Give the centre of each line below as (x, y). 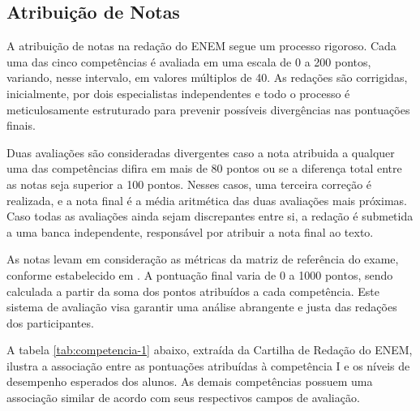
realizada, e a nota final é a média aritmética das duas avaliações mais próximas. (207, 200)
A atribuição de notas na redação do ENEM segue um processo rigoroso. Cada (201, 46)
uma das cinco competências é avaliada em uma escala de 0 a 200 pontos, (189, 61)
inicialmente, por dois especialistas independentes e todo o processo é (178, 93)
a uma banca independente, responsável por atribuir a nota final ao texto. (190, 231)
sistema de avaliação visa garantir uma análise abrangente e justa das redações (202, 307)
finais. (21, 125)
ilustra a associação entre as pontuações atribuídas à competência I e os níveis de (208, 365)
